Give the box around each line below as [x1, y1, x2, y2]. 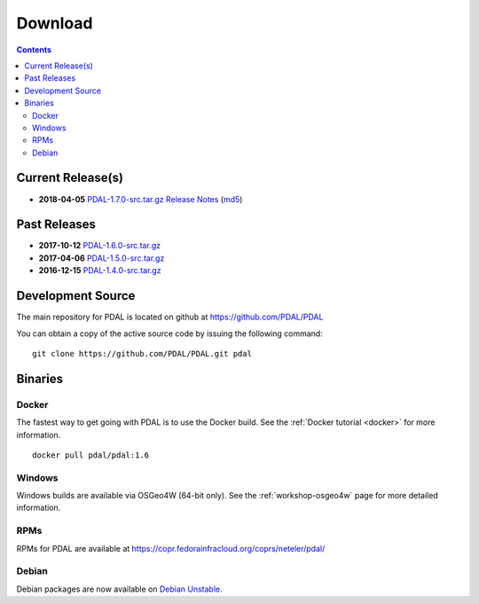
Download [16, 13, 93, 33]
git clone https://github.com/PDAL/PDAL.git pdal [32, 349, 253, 358]
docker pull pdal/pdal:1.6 [32, 450, 150, 460]
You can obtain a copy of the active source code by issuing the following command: [16, 328, 323, 339]
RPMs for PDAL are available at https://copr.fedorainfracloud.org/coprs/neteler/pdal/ [16, 543, 326, 553]
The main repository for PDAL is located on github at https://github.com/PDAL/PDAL [16, 311, 324, 323]
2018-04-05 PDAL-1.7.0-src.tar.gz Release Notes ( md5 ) [38, 193, 243, 204]
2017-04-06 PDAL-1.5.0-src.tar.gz [38, 253, 165, 263]
